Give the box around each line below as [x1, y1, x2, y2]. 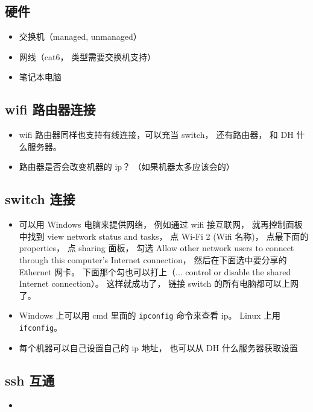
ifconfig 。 [19, 320, 63, 333]
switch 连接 [5, 190, 75, 208]
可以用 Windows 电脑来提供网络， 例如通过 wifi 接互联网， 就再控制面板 [19, 218, 303, 231]
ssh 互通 [5, 370, 55, 389]
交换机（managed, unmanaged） [19, 30, 142, 43]
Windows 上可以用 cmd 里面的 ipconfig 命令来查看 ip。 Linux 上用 [19, 309, 281, 322]
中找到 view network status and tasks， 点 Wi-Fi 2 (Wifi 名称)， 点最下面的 [19, 229, 309, 242]
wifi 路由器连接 [5, 100, 96, 119]
